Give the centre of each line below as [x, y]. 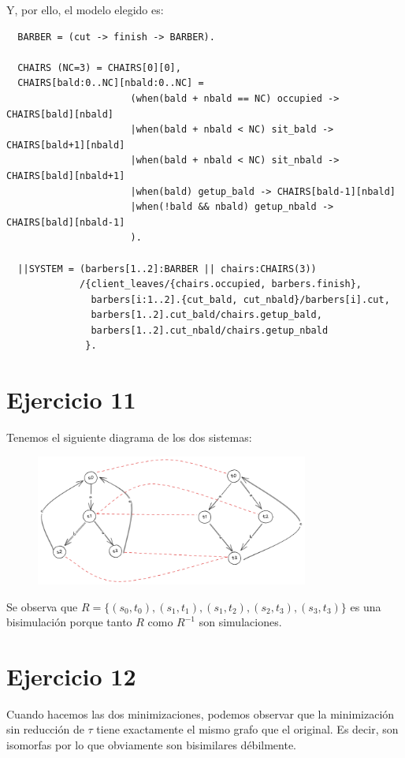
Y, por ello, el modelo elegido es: [85, 9]
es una [366, 606]
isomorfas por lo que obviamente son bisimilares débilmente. [151, 745]
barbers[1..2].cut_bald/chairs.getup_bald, [206, 315]
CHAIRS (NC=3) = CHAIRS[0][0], [99, 67]
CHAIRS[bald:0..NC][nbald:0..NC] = [111, 83]
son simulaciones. [240, 622]
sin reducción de [45, 729]
